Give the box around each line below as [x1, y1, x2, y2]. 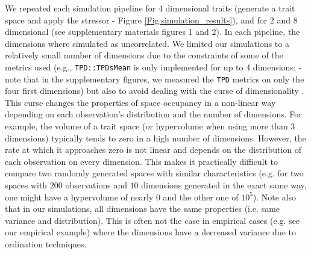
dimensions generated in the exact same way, [141, 179, 307, 191]
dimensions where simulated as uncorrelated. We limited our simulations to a [5, 37, 289, 49]
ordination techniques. [5, 238, 87, 250]
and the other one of [163, 190, 239, 203]
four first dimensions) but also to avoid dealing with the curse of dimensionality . [5, 84, 304, 97]
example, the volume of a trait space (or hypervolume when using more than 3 [5, 120, 295, 132]
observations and [65, 179, 127, 191]
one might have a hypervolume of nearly [5, 190, 154, 203]
